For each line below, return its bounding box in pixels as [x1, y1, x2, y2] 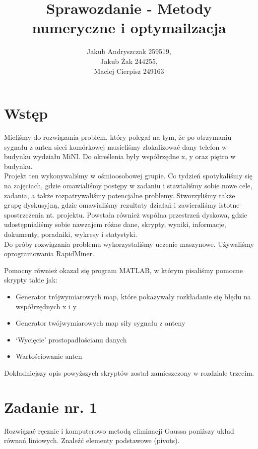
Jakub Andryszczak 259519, [87, 46, 171, 56]
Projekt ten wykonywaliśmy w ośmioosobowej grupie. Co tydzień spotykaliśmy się [4, 170, 253, 181]
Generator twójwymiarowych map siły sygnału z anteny [15, 318, 186, 328]
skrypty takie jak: [4, 275, 58, 285]
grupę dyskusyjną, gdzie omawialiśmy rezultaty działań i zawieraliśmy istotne [4, 200, 240, 210]
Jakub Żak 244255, [100, 56, 158, 66]
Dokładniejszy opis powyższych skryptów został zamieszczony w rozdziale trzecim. [4, 367, 254, 378]
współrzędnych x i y [15, 301, 77, 311]
